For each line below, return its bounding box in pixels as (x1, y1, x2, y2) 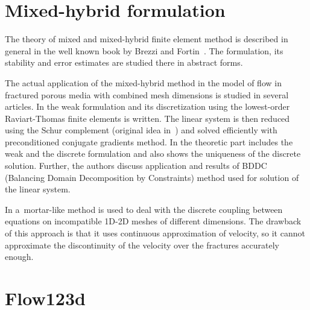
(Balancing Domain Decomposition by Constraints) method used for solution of (5, 171, 299, 183)
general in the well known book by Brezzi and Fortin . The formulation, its (5, 44, 283, 57)
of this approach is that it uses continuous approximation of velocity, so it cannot (5, 227, 305, 239)
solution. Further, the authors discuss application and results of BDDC (5, 159, 267, 172)
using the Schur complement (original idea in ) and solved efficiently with (5, 124, 277, 136)
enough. (5, 250, 34, 263)
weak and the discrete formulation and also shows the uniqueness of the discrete (5, 147, 301, 160)
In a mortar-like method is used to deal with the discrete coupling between (5, 203, 283, 215)
